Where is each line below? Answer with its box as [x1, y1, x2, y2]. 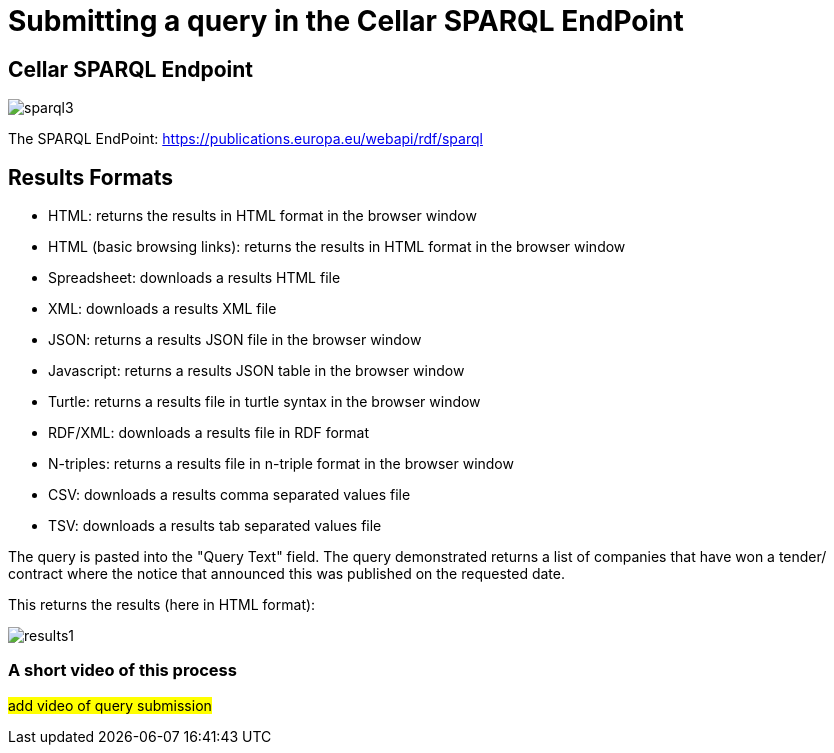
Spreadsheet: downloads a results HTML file [48, 269, 341, 287]
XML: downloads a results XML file [48, 300, 277, 318]
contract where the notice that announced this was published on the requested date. [8, 565, 565, 583]
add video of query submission [8, 696, 212, 714]
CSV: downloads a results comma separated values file [48, 486, 411, 504]
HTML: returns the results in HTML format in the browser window [48, 207, 477, 225]
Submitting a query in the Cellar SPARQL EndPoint [8, 4, 684, 38]
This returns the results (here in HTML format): [8, 596, 316, 614]
